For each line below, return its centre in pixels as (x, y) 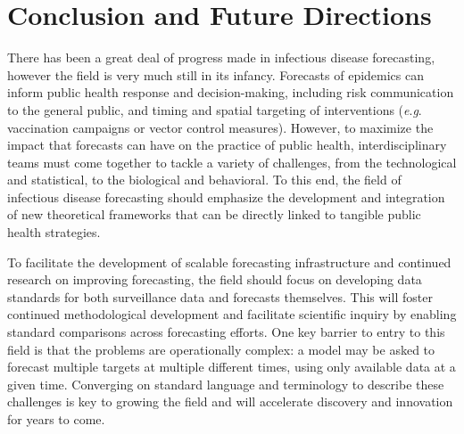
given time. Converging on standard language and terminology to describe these (226, 384)
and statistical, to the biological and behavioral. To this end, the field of (204, 180)
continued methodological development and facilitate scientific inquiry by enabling (232, 314)
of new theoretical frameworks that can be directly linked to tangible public (214, 214)
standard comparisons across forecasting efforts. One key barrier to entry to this (226, 332)
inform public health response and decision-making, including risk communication (231, 92)
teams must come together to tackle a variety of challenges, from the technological (232, 162)
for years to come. (56, 419)
